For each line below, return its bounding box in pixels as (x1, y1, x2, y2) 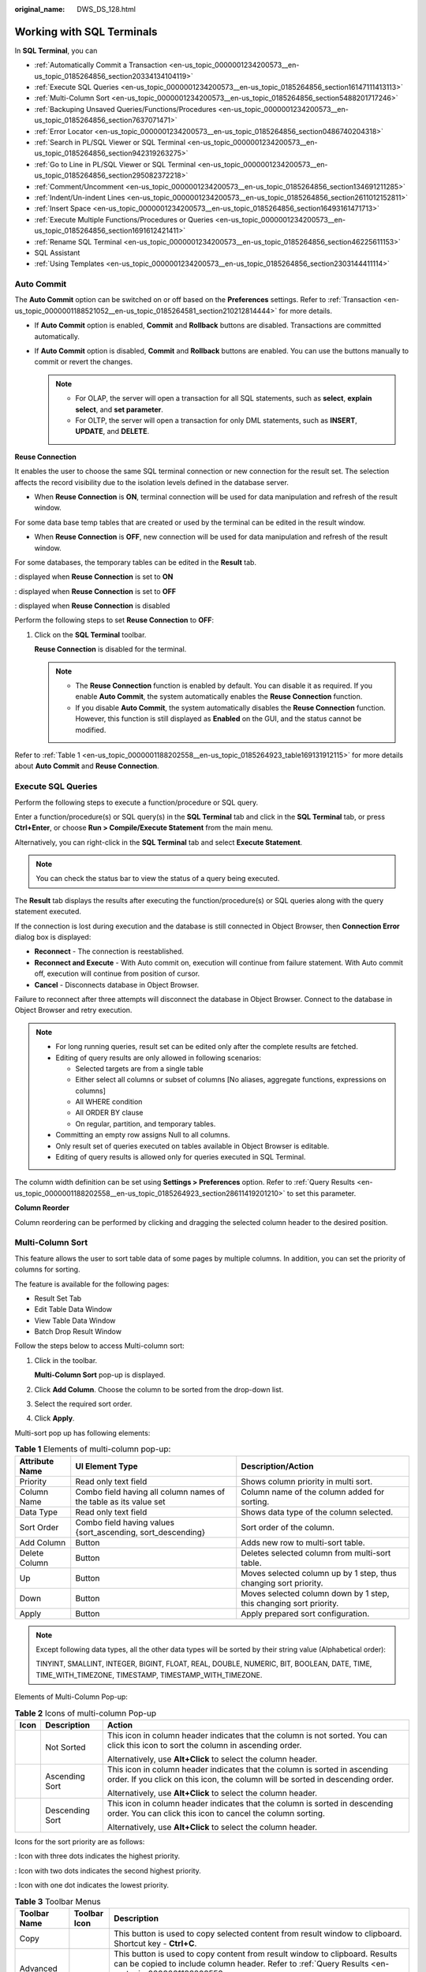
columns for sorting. (14, 1264, 80, 1274)
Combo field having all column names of (75, 1486, 225, 1497)
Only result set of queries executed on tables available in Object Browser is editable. (55, 1141, 330, 1151)
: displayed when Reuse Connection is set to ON (14, 572, 174, 581)
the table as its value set (75, 1496, 166, 1507)
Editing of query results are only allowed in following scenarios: (55, 1053, 262, 1063)
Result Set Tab (34, 1294, 82, 1303)
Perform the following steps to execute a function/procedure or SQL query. (14, 797, 259, 807)
